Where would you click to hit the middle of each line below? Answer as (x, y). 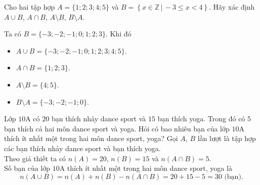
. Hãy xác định (232, 7)
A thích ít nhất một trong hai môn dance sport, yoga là (146, 168)
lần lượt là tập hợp (227, 138)
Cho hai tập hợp (30, 7)
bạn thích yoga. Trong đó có (201, 119)
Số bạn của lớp (27, 168)
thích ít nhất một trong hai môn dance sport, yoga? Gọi (91, 138)
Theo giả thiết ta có (35, 158)
